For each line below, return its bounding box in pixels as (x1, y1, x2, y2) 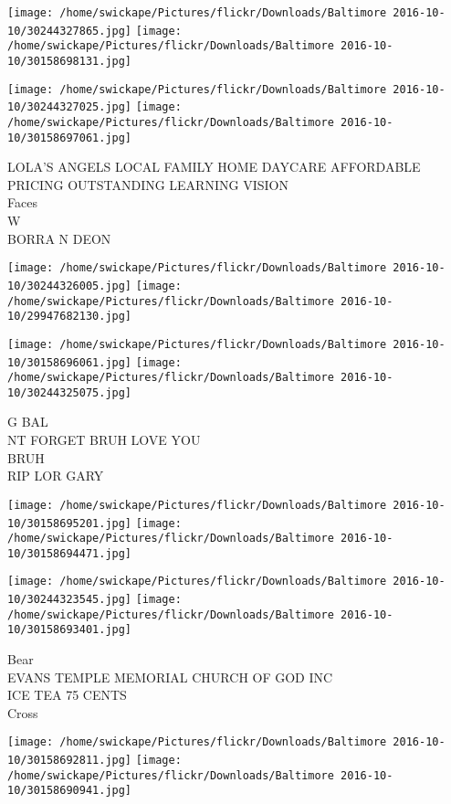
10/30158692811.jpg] (7, 754, 132, 767)
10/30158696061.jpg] (7, 355, 132, 369)
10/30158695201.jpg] (7, 516, 132, 530)
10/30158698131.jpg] (7, 54, 132, 68)
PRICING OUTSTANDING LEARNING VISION (7, 175, 288, 194)
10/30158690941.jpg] (7, 784, 132, 798)
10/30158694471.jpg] (7, 546, 132, 560)
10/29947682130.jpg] (7, 310, 132, 323)
